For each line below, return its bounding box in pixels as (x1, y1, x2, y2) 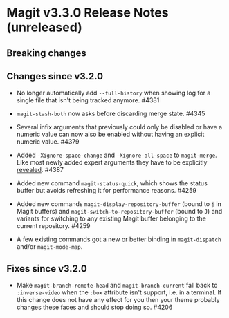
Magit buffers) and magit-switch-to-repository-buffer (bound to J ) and (16, 207, 223, 216)
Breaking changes (6, 47, 87, 59)
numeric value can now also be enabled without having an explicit (16, 130, 205, 139)
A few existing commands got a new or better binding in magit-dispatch (16, 235, 221, 243)
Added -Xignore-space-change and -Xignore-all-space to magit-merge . (16, 151, 217, 160)
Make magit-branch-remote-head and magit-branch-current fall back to (16, 281, 218, 290)
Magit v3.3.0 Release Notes (6, 5, 169, 21)
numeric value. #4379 (16, 138, 80, 146)
